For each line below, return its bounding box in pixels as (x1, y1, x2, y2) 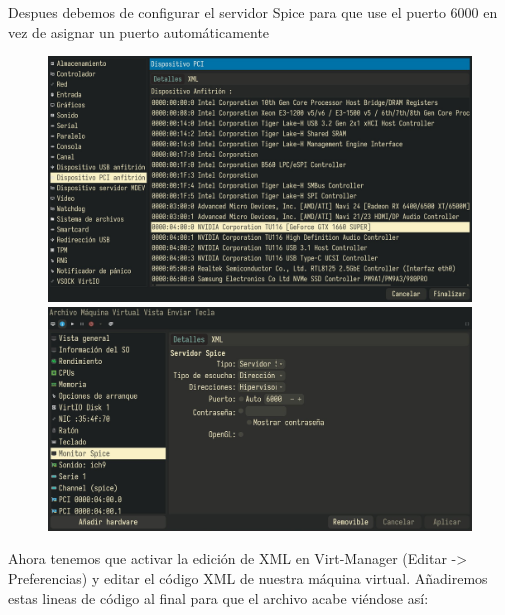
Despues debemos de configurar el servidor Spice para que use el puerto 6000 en (8, 2, 498, 22)
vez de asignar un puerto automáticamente (8, 21, 270, 42)
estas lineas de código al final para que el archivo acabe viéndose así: (8, 587, 429, 608)
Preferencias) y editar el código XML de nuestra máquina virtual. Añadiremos (8, 567, 488, 588)
